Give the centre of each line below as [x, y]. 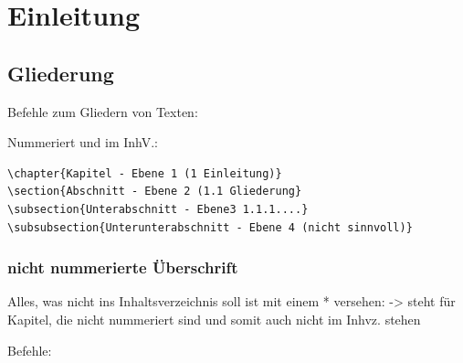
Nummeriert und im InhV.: [83, 142]
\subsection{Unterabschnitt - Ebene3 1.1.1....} [158, 209]
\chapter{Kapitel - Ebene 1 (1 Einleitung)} [145, 173]
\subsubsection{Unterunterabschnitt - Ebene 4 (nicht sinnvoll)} [210, 227]
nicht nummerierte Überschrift [123, 267]
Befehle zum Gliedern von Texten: [103, 111]
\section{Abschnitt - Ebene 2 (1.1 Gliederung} [155, 192]
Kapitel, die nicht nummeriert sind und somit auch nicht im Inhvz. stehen [214, 319]
